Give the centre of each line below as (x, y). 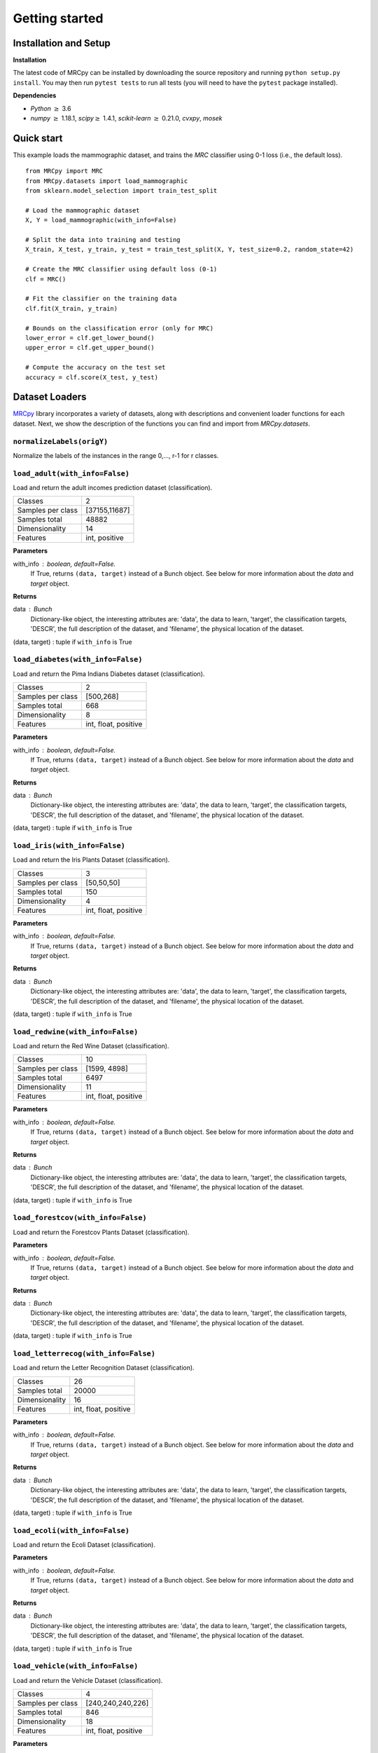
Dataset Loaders (50, 397)
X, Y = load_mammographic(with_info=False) (101, 220)
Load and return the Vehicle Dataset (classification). (88, 1680)
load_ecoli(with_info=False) (71, 1530)
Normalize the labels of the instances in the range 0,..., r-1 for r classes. (116, 455)
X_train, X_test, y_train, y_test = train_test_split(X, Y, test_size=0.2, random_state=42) (190, 250)
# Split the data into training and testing (103, 240)
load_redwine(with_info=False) (76, 1032)
